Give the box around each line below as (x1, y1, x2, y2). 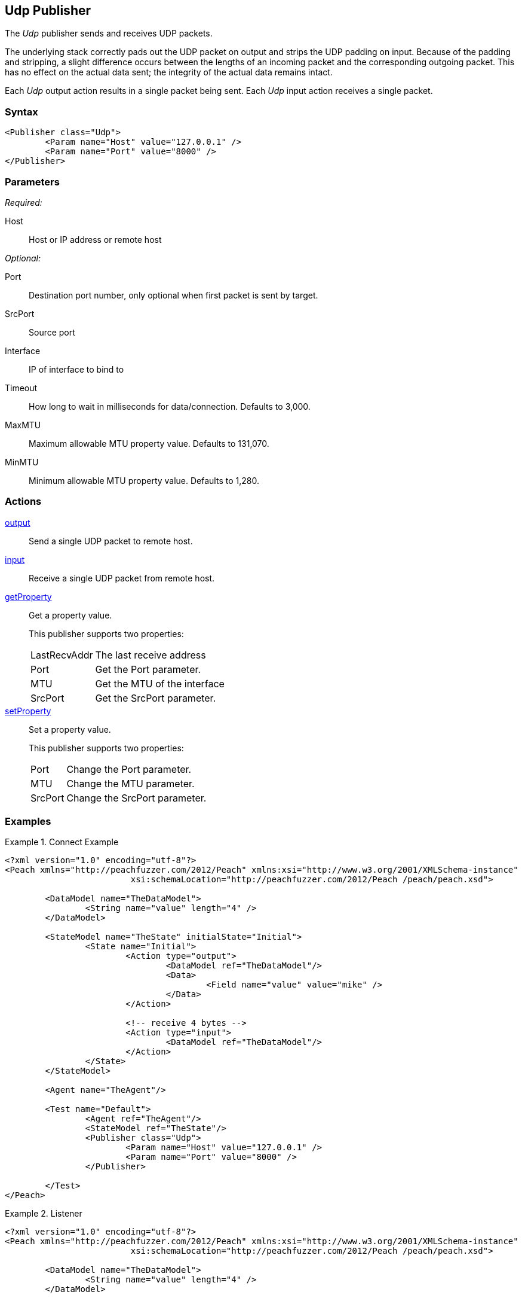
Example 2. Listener (5, 1208, 82, 1219)
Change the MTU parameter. (66, 777, 195, 790)
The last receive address (95, 648, 206, 661)
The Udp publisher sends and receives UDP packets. (5, 28, 213, 39)
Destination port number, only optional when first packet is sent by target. (29, 290, 318, 300)
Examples (5, 815, 51, 828)
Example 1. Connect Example (5, 837, 119, 848)
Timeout (5, 382, 38, 393)
